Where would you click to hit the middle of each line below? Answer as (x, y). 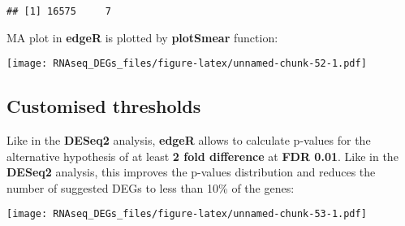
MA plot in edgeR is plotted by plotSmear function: (142, 37)
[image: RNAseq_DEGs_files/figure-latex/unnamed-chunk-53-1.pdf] (187, 214)
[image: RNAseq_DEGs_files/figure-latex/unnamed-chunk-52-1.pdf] (187, 64)
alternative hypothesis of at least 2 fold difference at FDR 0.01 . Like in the (202, 156)
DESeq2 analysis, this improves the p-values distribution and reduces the (191, 172)
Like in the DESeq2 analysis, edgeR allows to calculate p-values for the (189, 140)
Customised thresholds (104, 106)
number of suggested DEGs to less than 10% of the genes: (151, 187)
